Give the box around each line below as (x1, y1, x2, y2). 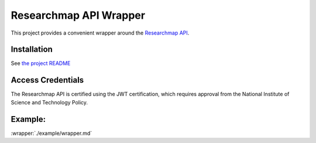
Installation (11, 45, 53, 55)
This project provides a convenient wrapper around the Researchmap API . (11, 29, 190, 36)
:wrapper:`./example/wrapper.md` (11, 130, 92, 137)
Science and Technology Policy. (11, 98, 88, 105)
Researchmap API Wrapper (11, 9, 146, 22)
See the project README (11, 60, 71, 67)
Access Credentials (11, 75, 84, 85)
